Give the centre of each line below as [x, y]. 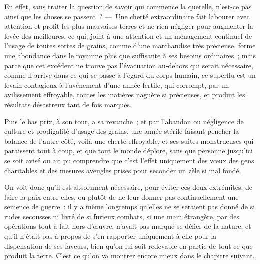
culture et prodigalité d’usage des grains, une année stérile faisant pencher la [122, 131]
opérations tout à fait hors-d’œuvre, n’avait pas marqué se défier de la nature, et [128, 226]
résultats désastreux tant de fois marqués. [68, 104]
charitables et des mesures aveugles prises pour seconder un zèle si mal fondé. [123, 170]
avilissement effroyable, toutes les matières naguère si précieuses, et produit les [125, 94]
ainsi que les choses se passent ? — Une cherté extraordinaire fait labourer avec [127, 16]
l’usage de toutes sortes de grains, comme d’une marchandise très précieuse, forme [130, 45]
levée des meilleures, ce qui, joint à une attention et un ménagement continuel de [128, 35]
